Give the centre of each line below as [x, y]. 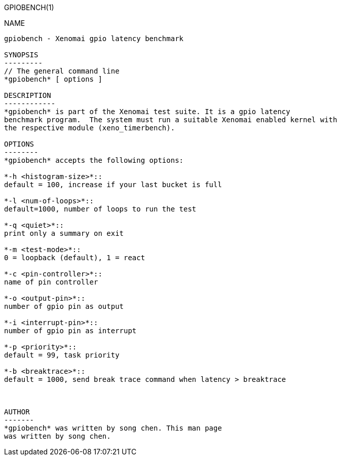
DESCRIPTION [28, 95]
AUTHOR [17, 412]
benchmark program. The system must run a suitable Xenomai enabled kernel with [171, 120]
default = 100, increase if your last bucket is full [113, 185]
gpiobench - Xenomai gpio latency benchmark [94, 39]
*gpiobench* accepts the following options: [94, 160]
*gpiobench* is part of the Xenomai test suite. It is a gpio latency [147, 112]
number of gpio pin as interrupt [70, 331]
